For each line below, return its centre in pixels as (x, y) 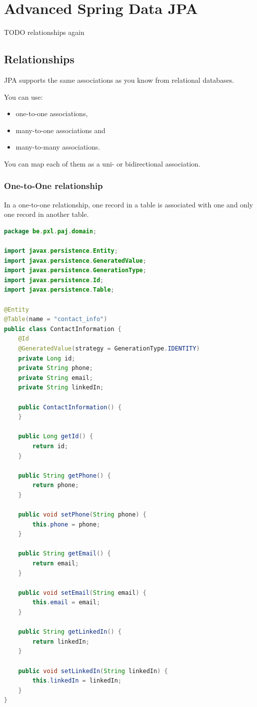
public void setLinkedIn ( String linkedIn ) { (93, 671)
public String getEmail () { (64, 554)
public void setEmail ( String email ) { (82, 593)
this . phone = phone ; (66, 524)
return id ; (50, 446)
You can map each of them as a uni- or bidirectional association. (102, 163)
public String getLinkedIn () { (70, 632)
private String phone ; (56, 368)
